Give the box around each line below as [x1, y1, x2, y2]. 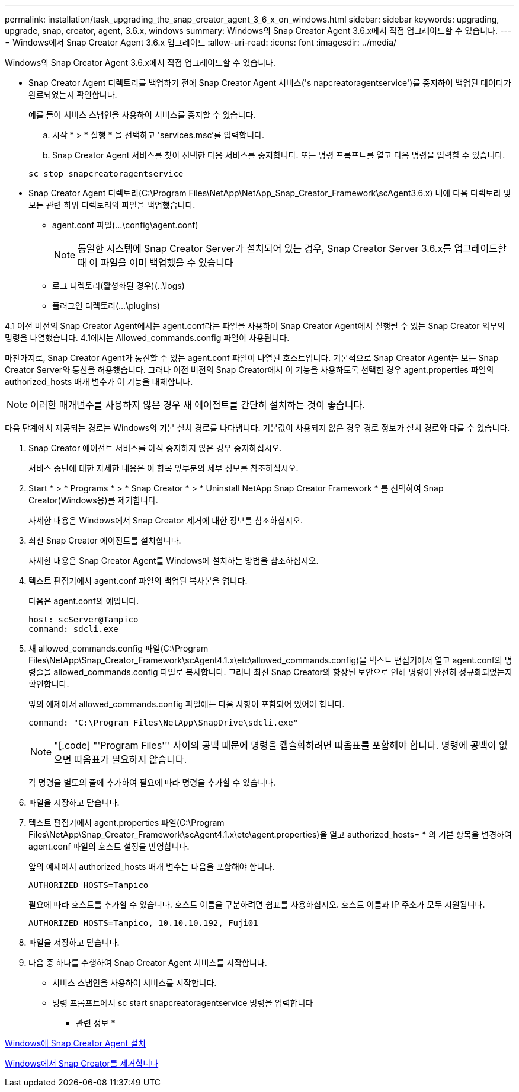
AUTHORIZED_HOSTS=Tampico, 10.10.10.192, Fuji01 [28, 918, 258, 928]
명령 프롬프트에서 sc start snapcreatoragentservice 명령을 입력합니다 [52, 998, 313, 1008]
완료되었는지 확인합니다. [28, 90, 117, 100]
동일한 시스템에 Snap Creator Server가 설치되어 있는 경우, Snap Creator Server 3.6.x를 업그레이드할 [78, 242, 507, 254]
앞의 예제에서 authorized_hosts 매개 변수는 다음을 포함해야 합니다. [28, 861, 275, 871]
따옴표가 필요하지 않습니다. [74, 753, 187, 765]
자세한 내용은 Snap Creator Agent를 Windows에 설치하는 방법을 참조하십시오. [28, 555, 319, 566]
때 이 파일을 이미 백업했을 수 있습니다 [78, 257, 233, 269]
